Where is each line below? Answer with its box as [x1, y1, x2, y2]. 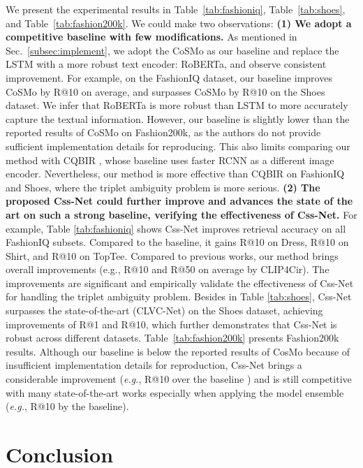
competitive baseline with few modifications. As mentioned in [6, 29, 297, 44]
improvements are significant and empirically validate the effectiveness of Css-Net [6, 275, 354, 290]
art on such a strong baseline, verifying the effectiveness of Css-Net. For [6, 207, 357, 221]
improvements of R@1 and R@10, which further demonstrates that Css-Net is [6, 316, 337, 331]
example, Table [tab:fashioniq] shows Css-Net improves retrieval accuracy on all [6, 221, 346, 235]
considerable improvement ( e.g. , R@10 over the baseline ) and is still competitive [6, 372, 352, 386]
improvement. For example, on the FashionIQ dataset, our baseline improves [6, 70, 332, 85]
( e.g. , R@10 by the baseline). [6, 399, 129, 414]
